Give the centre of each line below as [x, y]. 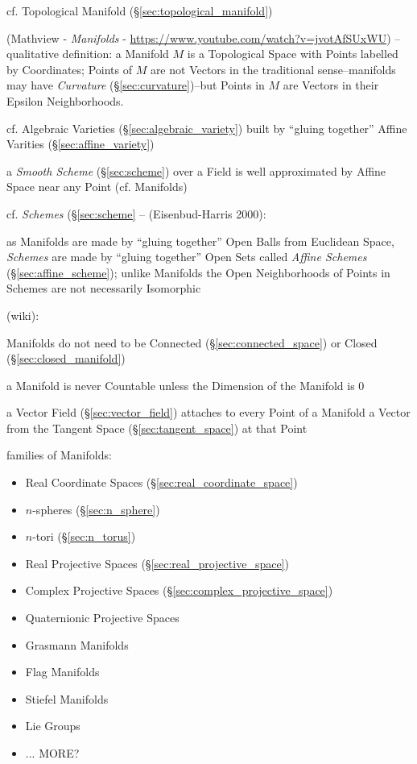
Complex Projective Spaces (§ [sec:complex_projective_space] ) [179, 590]
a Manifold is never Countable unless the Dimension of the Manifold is [181, 385]
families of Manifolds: [59, 455]
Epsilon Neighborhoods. [65, 100]
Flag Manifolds [62, 672]
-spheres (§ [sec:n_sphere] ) [96, 509]
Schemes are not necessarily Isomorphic [104, 288]
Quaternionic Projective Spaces [102, 618]
